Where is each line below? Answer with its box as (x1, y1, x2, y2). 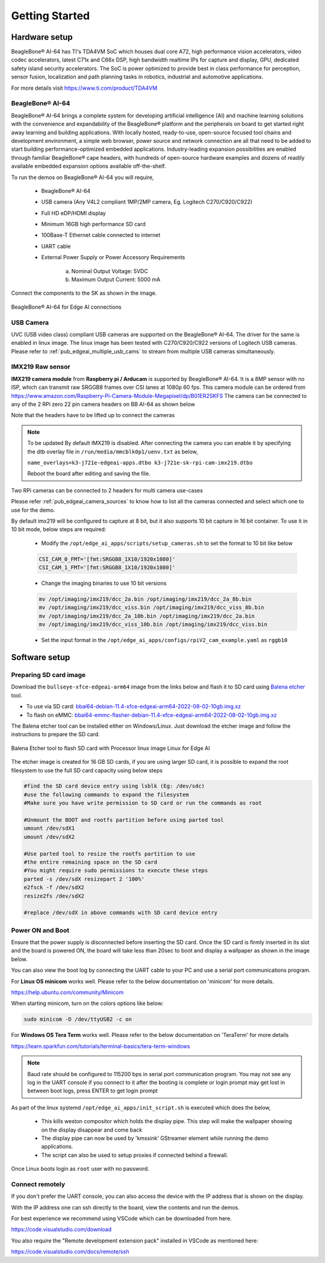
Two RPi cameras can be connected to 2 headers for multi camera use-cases (11, 487, 203, 494)
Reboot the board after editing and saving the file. (27, 470, 150, 477)
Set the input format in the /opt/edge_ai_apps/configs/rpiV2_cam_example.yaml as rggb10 (41, 637, 288, 644)
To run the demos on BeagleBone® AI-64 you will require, (11, 174, 154, 181)
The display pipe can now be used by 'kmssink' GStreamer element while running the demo (41, 1134, 269, 1142)
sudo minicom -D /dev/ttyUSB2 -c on (23, 1016, 132, 1023)
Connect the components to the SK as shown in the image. (11, 289, 157, 297)
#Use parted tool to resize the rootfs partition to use (23, 850, 196, 857)
